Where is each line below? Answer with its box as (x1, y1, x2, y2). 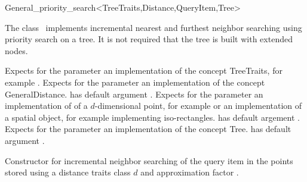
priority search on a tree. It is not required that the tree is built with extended (5, 33, 293, 45)
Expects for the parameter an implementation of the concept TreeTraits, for (5, 64, 283, 77)
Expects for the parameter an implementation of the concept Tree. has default (5, 123, 291, 135)
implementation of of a (5, 99, 88, 112)
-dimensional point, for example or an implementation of (94, 99, 302, 112)
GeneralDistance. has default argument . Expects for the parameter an (5, 87, 263, 100)
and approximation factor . (140, 166, 239, 178)
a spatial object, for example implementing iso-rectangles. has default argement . (5, 111, 300, 123)
